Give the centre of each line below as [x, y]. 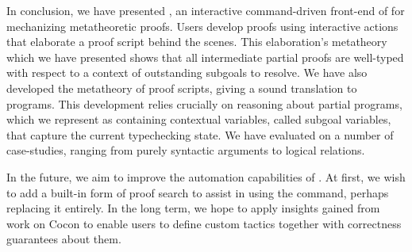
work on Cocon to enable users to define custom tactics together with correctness [204, 223]
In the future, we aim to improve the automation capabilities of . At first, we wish [206, 176]
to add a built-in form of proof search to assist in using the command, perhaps [198, 192]
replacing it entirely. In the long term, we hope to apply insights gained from [193, 208]
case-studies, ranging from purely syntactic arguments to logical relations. [186, 150]
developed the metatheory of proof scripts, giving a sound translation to [182, 88]
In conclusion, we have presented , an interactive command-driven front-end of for [206, 10]
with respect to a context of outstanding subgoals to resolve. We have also [187, 73]
